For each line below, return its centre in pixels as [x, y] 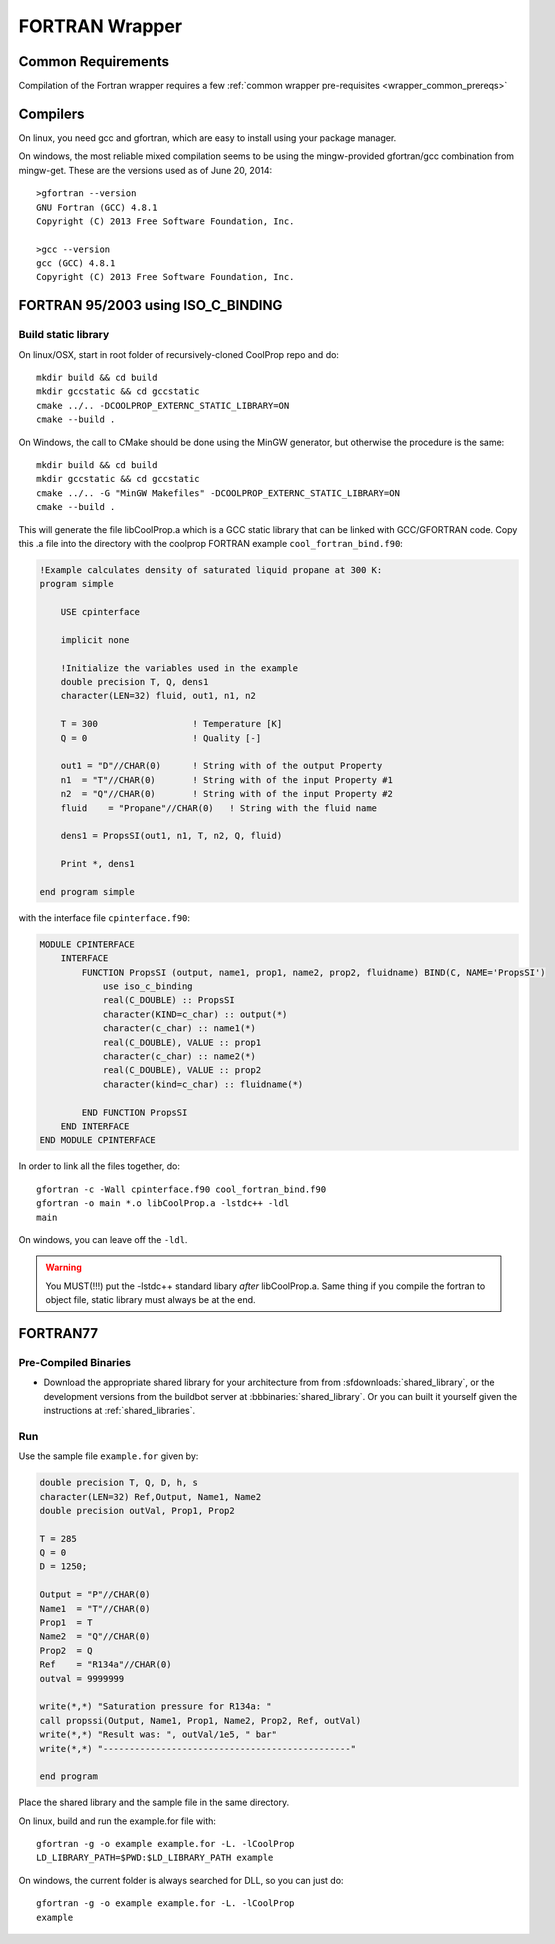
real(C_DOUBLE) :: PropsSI [168, 1000]
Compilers [51, 113]
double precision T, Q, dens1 [134, 682]
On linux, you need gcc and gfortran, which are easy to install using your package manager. [207, 137]
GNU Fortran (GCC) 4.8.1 [97, 207]
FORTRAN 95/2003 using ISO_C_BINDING [150, 305]
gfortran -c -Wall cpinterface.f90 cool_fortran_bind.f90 [181, 1189]
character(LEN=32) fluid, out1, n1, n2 [158, 696]
